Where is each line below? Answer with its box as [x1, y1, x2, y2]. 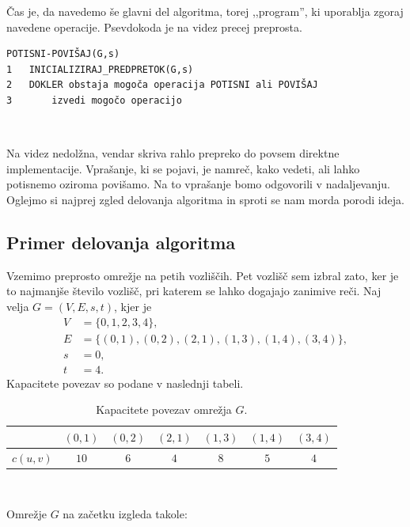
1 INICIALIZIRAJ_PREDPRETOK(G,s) [6, 63, 194, 75]
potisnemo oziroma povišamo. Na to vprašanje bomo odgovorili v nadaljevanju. [6, 176, 390, 192]
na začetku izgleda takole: [63, 506, 188, 522]
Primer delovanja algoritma [6, 229, 236, 254]
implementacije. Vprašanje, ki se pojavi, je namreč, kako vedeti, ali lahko [6, 160, 360, 176]
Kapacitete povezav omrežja [96, 401, 232, 418]
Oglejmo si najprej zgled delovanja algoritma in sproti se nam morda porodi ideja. [6, 191, 404, 207]
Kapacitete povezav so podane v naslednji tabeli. [6, 374, 244, 391]
